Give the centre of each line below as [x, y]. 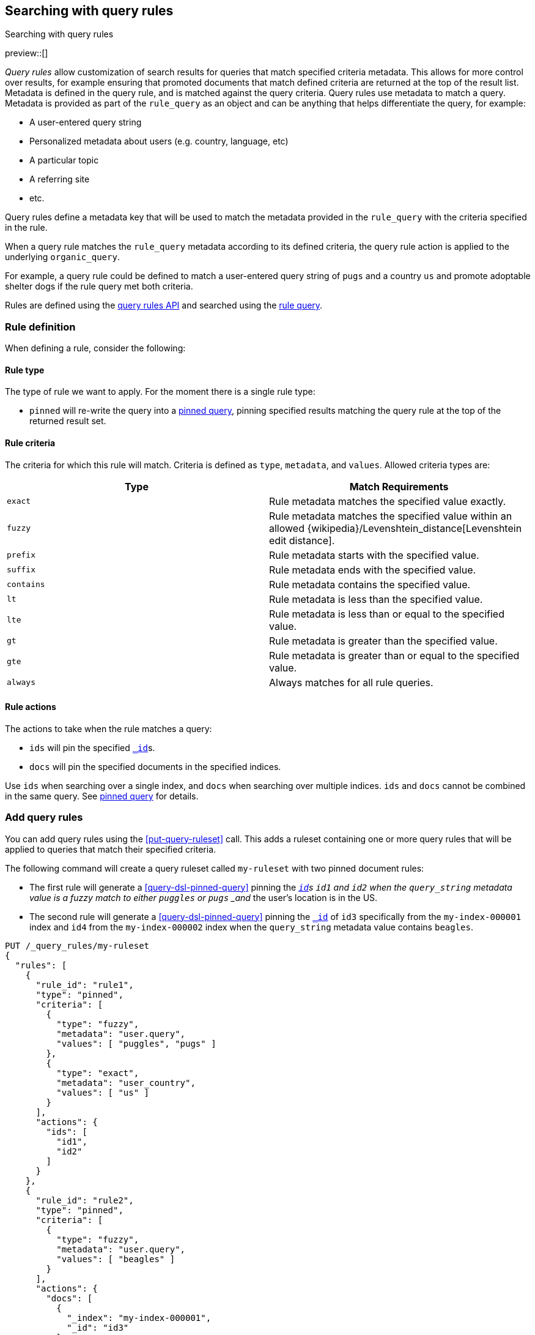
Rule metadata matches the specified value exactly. [388, 501]
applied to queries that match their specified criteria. [111, 849]
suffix [21, 570]
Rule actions [31, 707]
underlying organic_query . [62, 257]
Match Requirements [399, 486]
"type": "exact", [98, 1073]
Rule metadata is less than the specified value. [376, 599]
